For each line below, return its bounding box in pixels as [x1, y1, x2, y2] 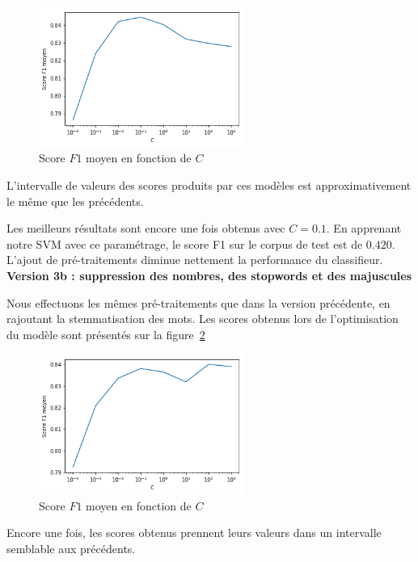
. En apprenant [326, 220, 402, 237]
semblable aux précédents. [6, 540, 136, 557]
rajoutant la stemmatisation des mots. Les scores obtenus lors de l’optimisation [6, 310, 399, 327]
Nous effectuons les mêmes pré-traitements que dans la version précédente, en [6, 294, 391, 311]
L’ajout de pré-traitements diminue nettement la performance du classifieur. [6, 251, 383, 268]
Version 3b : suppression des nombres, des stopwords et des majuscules [6, 267, 412, 284]
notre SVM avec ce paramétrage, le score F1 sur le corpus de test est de [6, 235, 363, 252]
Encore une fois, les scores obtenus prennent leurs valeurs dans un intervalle [6, 524, 382, 541]
